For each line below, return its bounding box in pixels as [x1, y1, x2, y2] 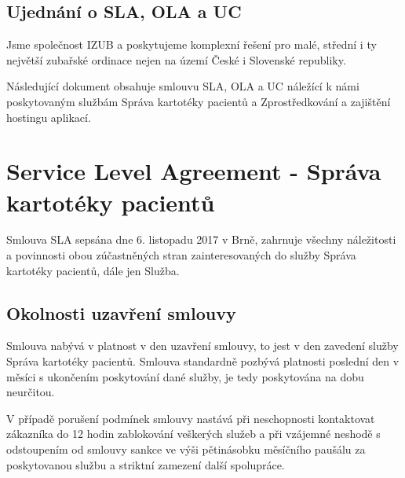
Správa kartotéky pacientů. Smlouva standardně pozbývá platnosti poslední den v [6, 353, 400, 370]
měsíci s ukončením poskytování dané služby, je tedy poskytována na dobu [6, 368, 364, 384]
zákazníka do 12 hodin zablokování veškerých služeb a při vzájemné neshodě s [6, 425, 381, 442]
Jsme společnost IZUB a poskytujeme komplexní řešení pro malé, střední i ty [6, 36, 377, 53]
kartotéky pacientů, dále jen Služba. [6, 262, 180, 278]
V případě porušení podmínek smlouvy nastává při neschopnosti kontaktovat [6, 410, 375, 426]
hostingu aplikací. [6, 108, 91, 125]
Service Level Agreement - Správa [6, 155, 381, 187]
